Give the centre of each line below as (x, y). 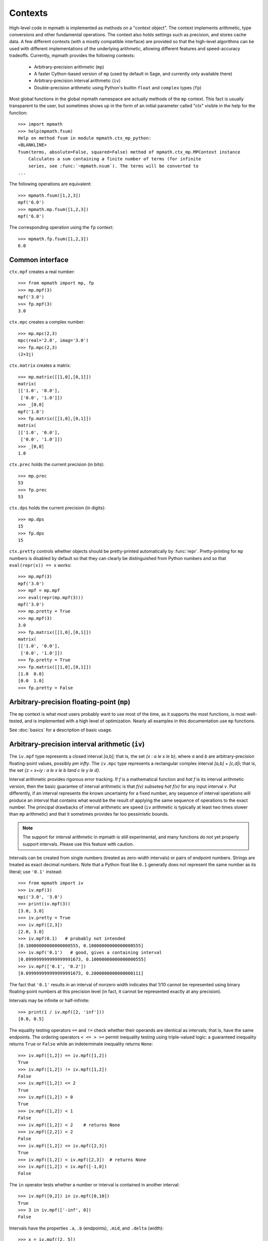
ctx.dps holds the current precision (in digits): (57, 508)
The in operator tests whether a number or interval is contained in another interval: (94, 1184)
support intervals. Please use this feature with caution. (78, 844)
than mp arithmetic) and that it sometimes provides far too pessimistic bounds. (89, 814)
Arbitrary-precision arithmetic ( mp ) (69, 67)
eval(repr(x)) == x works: (40, 565)
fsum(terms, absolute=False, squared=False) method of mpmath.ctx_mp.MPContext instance (129, 152)
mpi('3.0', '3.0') (40, 897)
